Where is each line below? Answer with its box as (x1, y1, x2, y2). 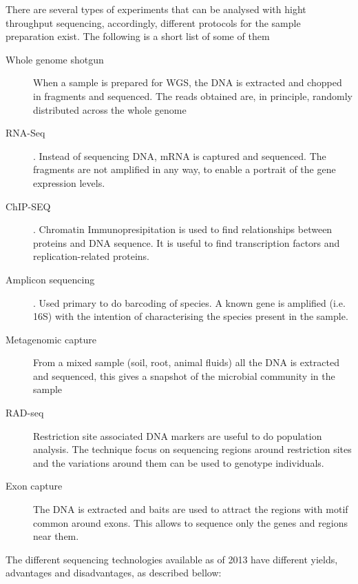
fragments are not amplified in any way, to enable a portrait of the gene (33, 162, 336, 177)
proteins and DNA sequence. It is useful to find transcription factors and (33, 235, 340, 250)
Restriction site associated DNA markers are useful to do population (33, 428, 322, 443)
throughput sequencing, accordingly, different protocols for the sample (6, 15, 301, 30)
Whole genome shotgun (6, 52, 104, 66)
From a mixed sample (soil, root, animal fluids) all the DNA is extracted (33, 355, 339, 370)
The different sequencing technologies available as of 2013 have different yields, (6, 552, 338, 566)
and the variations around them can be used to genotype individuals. (33, 455, 324, 470)
